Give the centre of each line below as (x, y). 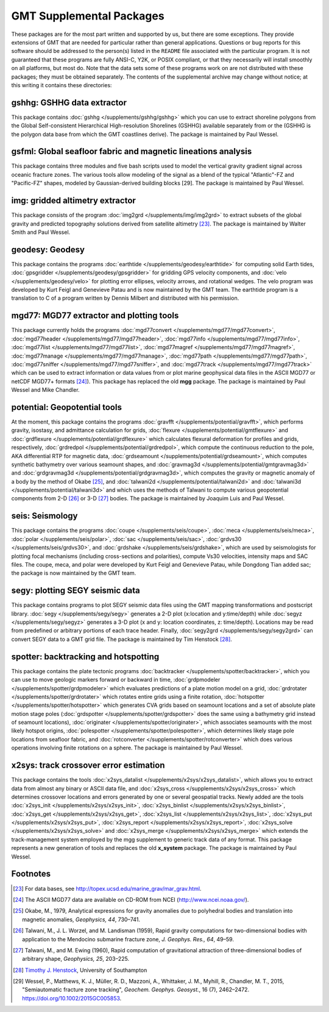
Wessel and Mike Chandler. (45, 390)
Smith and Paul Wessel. (41, 232)
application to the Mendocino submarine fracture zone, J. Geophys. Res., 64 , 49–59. (128, 939)
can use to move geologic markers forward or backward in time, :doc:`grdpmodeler (116, 680)
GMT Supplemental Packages (88, 16)
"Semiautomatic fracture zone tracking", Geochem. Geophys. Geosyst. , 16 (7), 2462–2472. (136, 989)
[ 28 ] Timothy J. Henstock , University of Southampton (80, 970)
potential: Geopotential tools (66, 407)
